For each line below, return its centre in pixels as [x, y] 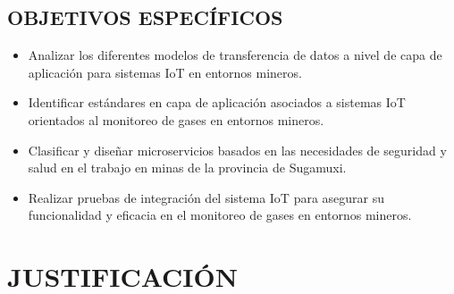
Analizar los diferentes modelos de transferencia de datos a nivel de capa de [235, 55]
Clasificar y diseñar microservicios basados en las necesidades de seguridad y [237, 150]
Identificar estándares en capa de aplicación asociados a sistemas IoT [217, 102]
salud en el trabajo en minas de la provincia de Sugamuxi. [187, 168]
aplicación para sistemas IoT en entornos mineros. [165, 72]
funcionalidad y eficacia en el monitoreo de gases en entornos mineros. [220, 215]
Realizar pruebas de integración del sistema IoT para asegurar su [206, 197]
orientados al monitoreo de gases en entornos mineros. [176, 119]
